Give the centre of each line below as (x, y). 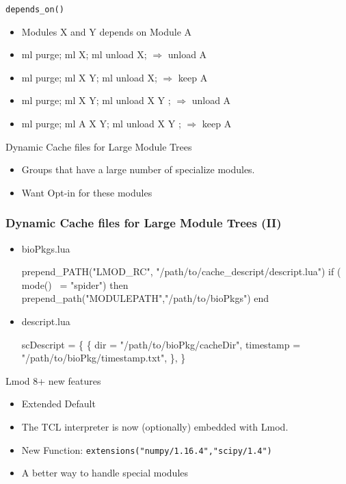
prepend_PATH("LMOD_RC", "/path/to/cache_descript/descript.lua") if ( (181, 271)
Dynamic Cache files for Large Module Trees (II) (144, 223)
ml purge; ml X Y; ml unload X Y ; (96, 100)
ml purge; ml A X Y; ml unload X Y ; (101, 124)
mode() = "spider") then (75, 284)
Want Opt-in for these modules (87, 192)
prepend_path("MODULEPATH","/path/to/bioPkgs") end (145, 298)
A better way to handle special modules (105, 473)
